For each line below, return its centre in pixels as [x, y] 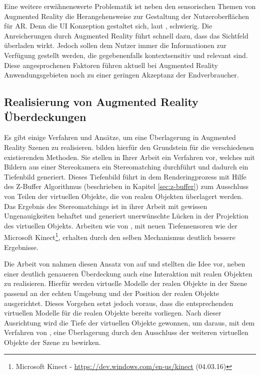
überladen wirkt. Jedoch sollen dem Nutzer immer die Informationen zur [115, 45]
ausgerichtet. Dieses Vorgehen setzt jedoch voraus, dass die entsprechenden [119, 303]
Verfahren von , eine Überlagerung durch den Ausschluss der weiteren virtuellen [126, 332]
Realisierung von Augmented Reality [101, 102]
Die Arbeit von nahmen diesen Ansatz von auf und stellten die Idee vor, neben [125, 264]
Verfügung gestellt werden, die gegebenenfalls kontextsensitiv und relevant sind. [126, 55]
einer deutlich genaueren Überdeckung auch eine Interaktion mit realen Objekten [128, 273]
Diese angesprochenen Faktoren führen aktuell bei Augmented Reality [111, 65]
